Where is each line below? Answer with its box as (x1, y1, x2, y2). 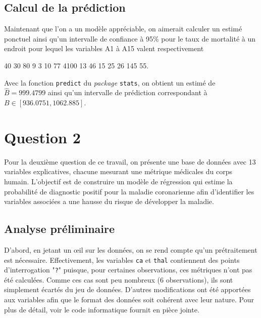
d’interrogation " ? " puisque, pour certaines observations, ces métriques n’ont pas (4, 264, 252, 275)
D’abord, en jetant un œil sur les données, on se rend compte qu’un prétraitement (4, 244, 257, 255)
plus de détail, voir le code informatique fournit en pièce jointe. (4, 304, 199, 314)
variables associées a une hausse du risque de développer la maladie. (4, 196, 214, 207)
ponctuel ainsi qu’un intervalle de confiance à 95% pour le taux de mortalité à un (4, 33, 255, 44)
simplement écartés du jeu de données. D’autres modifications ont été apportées (4, 284, 251, 295)
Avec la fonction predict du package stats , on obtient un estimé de (4, 77, 216, 88)
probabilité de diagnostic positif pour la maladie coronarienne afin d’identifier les (4, 186, 254, 196)
